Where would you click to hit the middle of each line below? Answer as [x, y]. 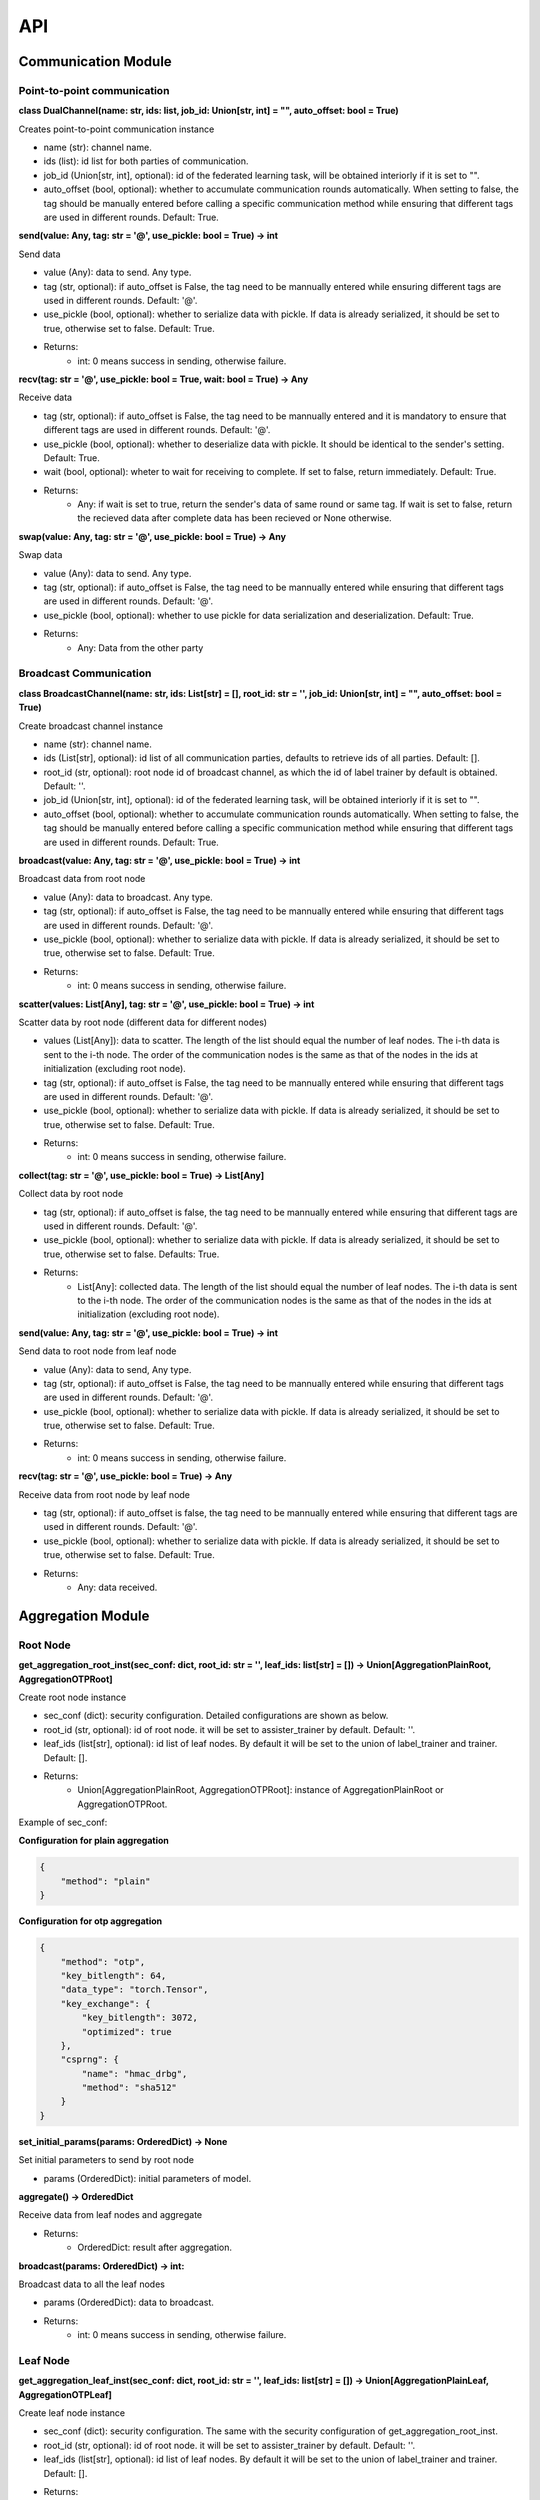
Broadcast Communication [85, 673]
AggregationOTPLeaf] [65, 2394]
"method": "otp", [103, 1961]
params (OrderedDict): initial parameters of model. [147, 2178]
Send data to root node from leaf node [97, 1351]
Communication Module [95, 61]
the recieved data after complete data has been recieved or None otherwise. [234, 518]
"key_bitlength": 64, [113, 1975]
